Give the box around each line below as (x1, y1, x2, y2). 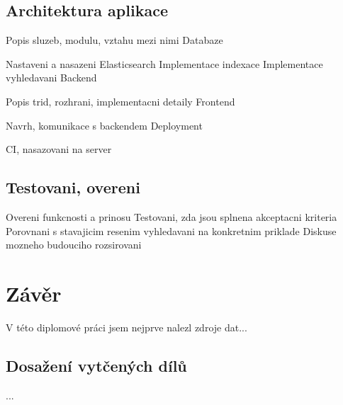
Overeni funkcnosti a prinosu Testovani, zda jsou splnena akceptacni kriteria (6, 209, 337, 224)
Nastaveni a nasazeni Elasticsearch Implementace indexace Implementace (6, 56, 323, 71)
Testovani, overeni (6, 176, 140, 198)
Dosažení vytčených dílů (6, 354, 187, 376)
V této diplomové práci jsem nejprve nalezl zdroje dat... (6, 319, 247, 334)
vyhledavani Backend (6, 70, 97, 85)
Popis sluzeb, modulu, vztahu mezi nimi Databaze (6, 33, 223, 47)
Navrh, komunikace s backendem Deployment (6, 118, 203, 132)
